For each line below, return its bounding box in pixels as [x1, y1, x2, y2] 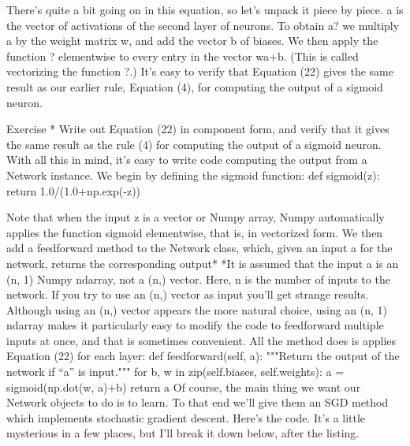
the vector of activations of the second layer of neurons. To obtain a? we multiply [6, 17, 400, 33]
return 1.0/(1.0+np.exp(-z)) [6, 182, 141, 199]
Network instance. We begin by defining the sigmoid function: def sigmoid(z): [6, 166, 380, 183]
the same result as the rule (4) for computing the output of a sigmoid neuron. [6, 136, 382, 152]
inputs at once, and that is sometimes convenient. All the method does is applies [6, 332, 397, 348]
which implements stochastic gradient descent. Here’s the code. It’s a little [6, 409, 366, 426]
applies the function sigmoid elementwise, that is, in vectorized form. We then [6, 224, 383, 240]
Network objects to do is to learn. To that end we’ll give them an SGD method [6, 394, 389, 411]
